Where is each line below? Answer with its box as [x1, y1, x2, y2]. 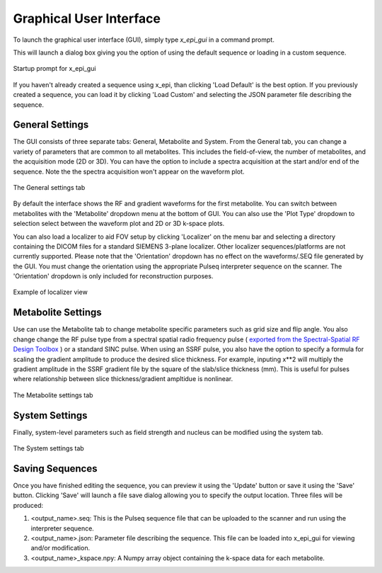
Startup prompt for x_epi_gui [13, 64, 96, 73]
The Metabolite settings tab [13, 390, 93, 399]
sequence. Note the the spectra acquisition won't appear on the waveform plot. [13, 167, 245, 176]
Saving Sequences [13, 463, 98, 475]
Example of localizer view [13, 288, 88, 297]
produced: [13, 501, 44, 509]
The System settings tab [13, 444, 84, 453]
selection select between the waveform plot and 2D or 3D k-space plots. [13, 220, 225, 228]
